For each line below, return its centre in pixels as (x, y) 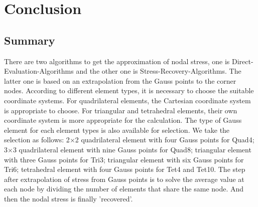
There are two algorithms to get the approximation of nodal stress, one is (117, 61)
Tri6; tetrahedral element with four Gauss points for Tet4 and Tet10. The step (125, 169)
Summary (30, 40)
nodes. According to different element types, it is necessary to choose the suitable (129, 90)
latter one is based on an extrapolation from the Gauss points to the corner (120, 80)
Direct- (242, 61)
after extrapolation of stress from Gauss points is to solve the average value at (124, 179)
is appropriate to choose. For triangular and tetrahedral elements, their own (121, 110)
